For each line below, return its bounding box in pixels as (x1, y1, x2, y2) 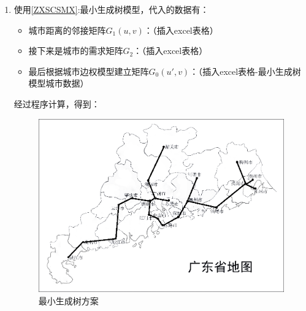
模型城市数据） (28, 77, 89, 90)
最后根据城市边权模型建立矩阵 (28, 64, 149, 77)
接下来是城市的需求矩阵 (28, 44, 123, 57)
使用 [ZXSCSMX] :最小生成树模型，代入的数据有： (13, 3, 209, 15)
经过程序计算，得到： (13, 97, 100, 110)
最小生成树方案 (38, 294, 99, 307)
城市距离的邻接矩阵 (28, 23, 106, 36)
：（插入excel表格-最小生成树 (189, 64, 301, 77)
